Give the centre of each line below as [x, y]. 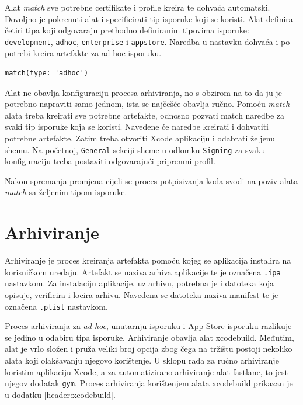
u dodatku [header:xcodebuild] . [60, 394]
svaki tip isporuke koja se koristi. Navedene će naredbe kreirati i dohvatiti [137, 127]
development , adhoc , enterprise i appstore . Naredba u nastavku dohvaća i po [147, 41]
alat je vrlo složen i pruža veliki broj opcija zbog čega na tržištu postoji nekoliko [149, 349]
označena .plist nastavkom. [56, 306]
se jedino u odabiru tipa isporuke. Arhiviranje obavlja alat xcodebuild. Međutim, [149, 337]
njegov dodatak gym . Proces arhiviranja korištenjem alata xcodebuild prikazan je [149, 383]
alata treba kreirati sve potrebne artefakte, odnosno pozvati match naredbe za [145, 115]
